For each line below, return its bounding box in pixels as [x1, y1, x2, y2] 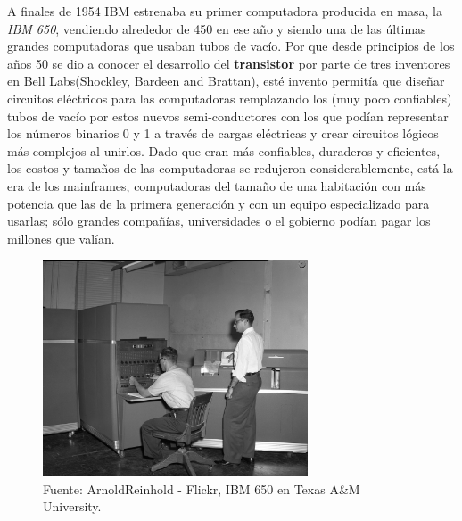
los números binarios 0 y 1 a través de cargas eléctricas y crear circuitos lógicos [7, 124, 439, 143]
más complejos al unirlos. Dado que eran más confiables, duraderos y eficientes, [7, 141, 441, 160]
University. [43, 497, 102, 516]
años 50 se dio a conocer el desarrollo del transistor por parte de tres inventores [7, 54, 450, 72]
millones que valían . [7, 228, 115, 247]
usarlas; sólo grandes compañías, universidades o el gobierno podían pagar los [7, 211, 431, 230]
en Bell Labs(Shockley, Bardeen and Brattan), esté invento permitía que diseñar [7, 71, 445, 90]
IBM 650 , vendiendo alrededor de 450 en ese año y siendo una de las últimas [7, 19, 426, 37]
